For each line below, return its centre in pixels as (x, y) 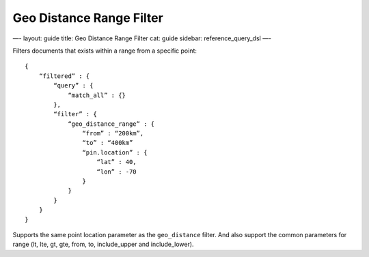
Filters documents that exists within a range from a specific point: (105, 51)
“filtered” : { (64, 76)
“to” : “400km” (108, 143)
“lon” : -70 (117, 172)
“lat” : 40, (117, 162)
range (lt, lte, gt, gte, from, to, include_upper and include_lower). (103, 244)
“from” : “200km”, (113, 134)
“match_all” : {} (97, 95)
